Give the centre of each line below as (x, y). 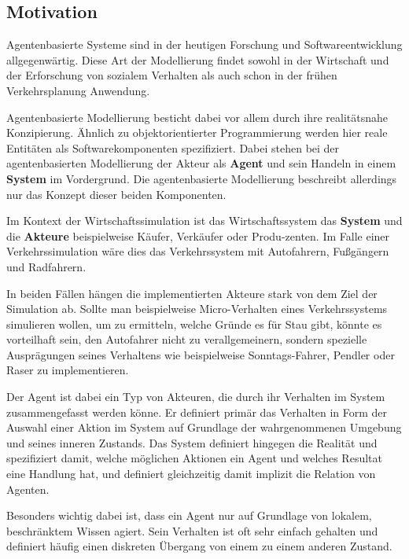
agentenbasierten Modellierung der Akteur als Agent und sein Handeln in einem (201, 163)
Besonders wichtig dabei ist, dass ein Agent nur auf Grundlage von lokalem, (189, 515)
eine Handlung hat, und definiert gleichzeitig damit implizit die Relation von (191, 474)
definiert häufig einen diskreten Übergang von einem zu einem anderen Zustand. (199, 546)
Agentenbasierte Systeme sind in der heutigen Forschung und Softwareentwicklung (204, 44)
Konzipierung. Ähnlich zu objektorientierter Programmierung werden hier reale (197, 132)
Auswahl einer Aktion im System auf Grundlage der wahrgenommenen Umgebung (204, 427)
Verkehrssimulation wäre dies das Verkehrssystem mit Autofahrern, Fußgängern (198, 251)
